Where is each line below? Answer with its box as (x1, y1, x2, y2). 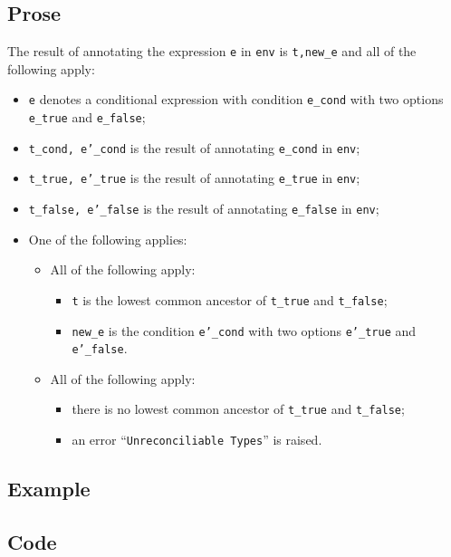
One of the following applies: (28, 229, 187, 248)
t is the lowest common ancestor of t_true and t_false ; (72, 290, 388, 309)
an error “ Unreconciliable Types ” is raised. (72, 430, 322, 449)
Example (7, 475, 91, 503)
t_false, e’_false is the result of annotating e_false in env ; (28, 199, 379, 218)
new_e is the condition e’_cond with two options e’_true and (72, 321, 417, 340)
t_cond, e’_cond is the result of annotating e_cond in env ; (28, 138, 360, 157)
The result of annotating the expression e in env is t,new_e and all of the (7, 42, 417, 61)
